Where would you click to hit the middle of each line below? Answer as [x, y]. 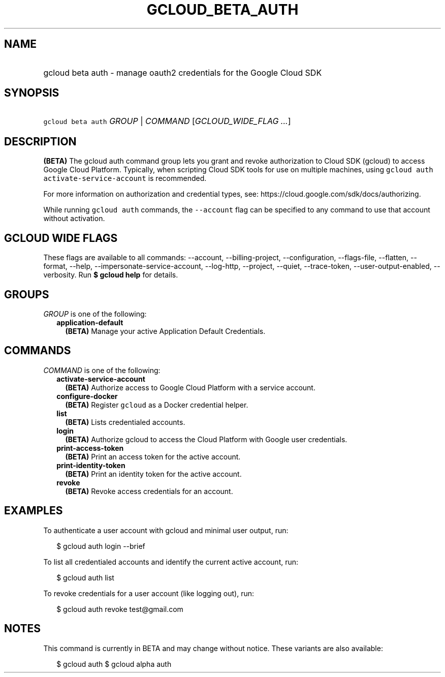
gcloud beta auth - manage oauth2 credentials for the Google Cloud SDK [183, 72]
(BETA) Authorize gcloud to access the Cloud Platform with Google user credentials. [206, 439]
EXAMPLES [34, 511]
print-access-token [90, 448]
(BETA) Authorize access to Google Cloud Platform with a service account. [190, 387]
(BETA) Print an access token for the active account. [153, 456]
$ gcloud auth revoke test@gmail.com [120, 609]
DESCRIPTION [40, 141]
